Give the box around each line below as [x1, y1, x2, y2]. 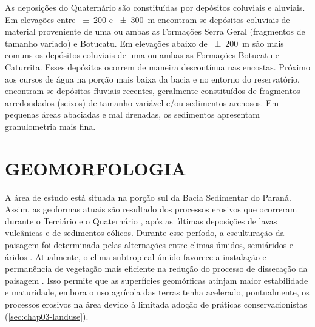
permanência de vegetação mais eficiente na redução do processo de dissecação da [5, 262, 308, 275]
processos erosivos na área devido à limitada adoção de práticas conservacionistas [5, 298, 307, 310]
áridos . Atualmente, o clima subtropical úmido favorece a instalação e [5, 250, 266, 263]
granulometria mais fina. [5, 120, 96, 132]
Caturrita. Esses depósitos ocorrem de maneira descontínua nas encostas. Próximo [5, 60, 310, 73]
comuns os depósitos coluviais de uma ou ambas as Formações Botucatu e [5, 49, 280, 61]
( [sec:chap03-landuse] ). [5, 309, 89, 322]
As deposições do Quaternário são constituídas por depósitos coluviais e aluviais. [5, 1, 305, 13]
